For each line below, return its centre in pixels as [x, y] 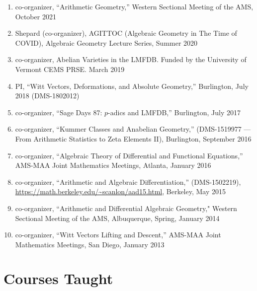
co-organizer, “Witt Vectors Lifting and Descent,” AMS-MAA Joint [118, 235]
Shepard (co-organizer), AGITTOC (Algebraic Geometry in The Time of [126, 33]
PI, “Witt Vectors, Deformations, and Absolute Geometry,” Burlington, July [132, 86]
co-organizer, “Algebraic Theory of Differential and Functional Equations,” [129, 155]
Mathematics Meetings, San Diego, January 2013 [90, 244]
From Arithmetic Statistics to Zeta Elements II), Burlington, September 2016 [133, 138]
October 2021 [36, 16]
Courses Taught [58, 278]
